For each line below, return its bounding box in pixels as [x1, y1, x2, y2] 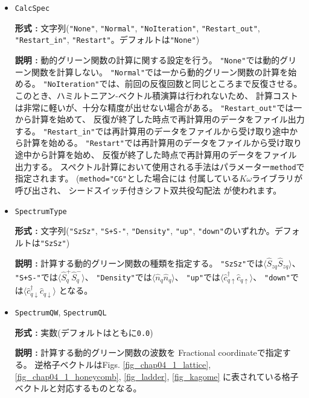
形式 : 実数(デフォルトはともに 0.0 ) [14, 326, 153, 338]
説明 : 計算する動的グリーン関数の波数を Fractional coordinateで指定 [14, 346, 282, 359]
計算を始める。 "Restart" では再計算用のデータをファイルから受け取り [23, 136, 302, 149]
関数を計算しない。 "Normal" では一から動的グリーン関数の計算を [31, 65, 288, 78]
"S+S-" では [14, 270, 58, 283]
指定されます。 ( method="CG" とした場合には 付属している [14, 172, 240, 185]
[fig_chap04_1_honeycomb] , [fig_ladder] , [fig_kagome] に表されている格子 [14, 370, 299, 382]
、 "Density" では [84, 270, 152, 283]
